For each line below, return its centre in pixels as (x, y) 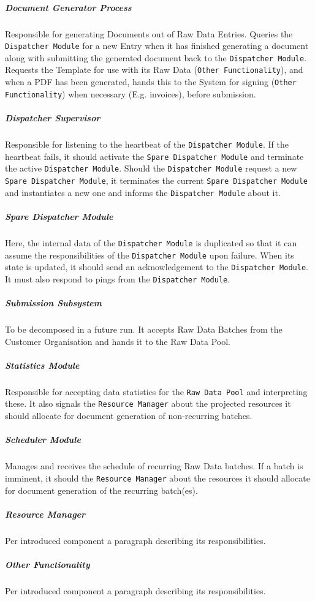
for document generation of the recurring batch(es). (101, 490)
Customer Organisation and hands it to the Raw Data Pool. (118, 341)
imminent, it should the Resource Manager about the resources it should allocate (157, 478)
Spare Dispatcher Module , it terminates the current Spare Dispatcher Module (156, 180)
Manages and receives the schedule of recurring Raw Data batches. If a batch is (154, 466)
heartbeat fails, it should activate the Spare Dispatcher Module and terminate (154, 156)
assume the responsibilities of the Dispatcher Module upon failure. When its (150, 255)
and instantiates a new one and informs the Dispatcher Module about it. (143, 192)
